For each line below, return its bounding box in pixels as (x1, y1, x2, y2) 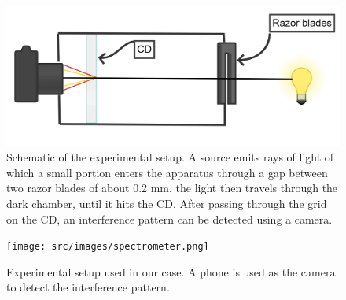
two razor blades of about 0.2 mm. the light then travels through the (6, 180, 338, 196)
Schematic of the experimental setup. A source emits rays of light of (6, 149, 334, 165)
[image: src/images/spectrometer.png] (6, 241, 209, 253)
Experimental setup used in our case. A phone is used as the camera (6, 263, 336, 280)
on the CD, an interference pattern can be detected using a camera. (6, 210, 333, 227)
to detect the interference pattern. (6, 279, 170, 295)
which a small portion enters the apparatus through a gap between (6, 164, 328, 180)
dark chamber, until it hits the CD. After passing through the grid (6, 195, 327, 211)
